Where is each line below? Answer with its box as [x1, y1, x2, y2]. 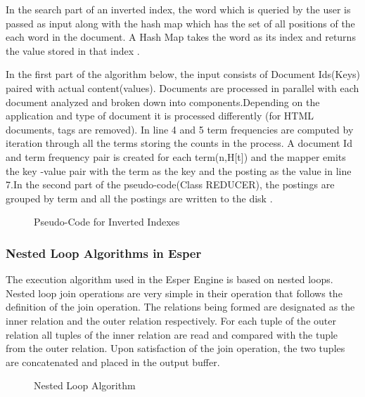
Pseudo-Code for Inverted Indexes [34, 214, 180, 229]
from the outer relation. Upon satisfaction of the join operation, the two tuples [6, 341, 345, 356]
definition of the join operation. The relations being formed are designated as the [6, 299, 355, 314]
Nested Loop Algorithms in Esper [6, 244, 202, 261]
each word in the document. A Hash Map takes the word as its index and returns [6, 30, 356, 44]
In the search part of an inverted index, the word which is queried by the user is [6, 2, 351, 16]
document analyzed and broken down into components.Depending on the [6, 94, 320, 109]
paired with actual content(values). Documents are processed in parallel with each [6, 80, 359, 95]
